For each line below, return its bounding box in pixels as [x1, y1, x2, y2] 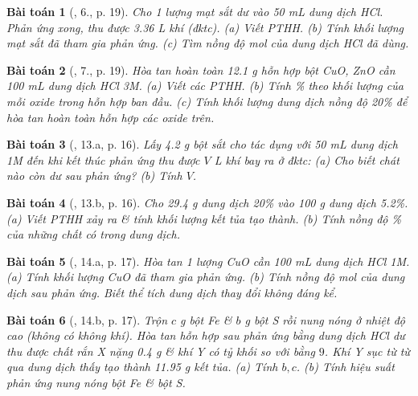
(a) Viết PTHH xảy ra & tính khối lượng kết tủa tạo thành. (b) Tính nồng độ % [6, 210, 401, 227]
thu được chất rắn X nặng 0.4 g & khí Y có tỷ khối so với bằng [6, 342, 315, 359]
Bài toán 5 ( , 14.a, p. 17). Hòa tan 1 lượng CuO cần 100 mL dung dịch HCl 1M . [6, 252, 410, 269]
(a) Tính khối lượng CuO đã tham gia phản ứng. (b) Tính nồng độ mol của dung [6, 268, 405, 285]
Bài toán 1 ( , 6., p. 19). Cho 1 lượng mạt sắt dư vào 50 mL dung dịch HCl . [6, 3, 383, 19]
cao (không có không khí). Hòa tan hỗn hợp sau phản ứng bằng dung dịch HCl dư [6, 327, 405, 344]
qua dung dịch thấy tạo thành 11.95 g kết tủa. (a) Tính [6, 358, 278, 375]
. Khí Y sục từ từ [324, 342, 410, 359]
